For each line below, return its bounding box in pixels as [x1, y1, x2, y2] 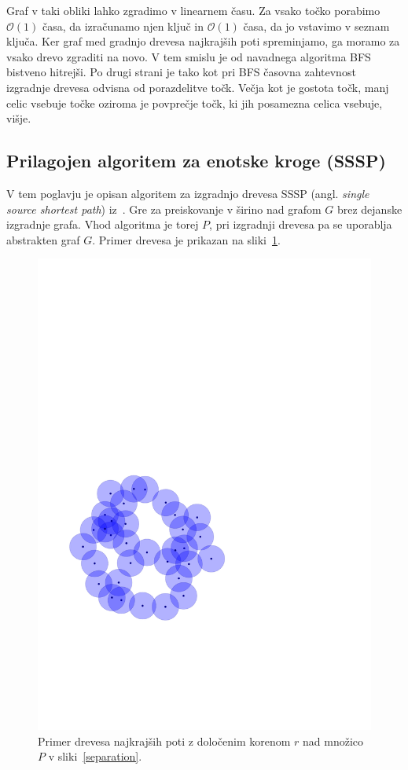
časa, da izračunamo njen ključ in [42, 17, 204, 34]
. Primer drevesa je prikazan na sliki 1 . [92, 231, 281, 247]
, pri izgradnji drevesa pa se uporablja [209, 216, 392, 233]
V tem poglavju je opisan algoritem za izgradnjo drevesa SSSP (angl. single [6, 185, 369, 201]
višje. [6, 110, 31, 126]
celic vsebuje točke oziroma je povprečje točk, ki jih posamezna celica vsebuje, [6, 94, 383, 111]
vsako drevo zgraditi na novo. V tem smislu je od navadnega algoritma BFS [6, 48, 371, 64]
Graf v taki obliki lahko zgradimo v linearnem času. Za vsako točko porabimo [6, 2, 380, 18]
